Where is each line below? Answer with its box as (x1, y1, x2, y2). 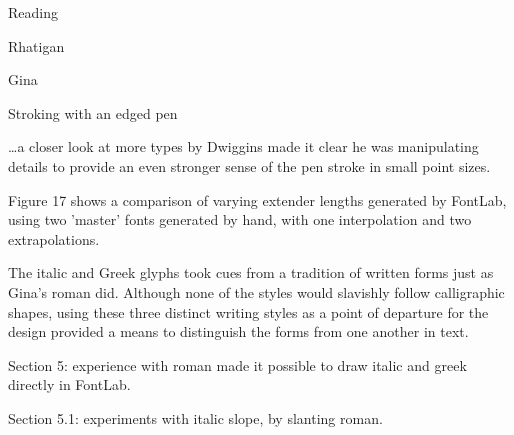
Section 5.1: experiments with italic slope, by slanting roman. (8, 407, 383, 428)
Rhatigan (8, 35, 65, 56)
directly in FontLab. (8, 374, 131, 395)
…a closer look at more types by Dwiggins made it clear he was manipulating (8, 136, 479, 157)
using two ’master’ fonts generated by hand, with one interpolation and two (8, 209, 472, 230)
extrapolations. (8, 228, 100, 249)
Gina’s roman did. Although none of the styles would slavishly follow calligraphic (8, 281, 505, 302)
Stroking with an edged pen (8, 102, 178, 123)
